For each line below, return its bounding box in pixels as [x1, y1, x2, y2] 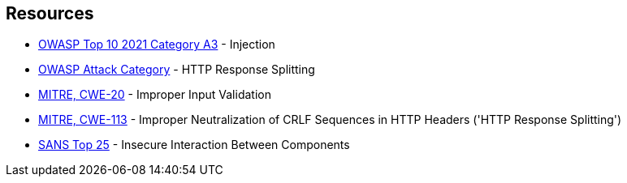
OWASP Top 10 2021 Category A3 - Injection [38, 37, 275, 52]
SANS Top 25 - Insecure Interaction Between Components [38, 138, 350, 152]
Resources [6, 3, 94, 23]
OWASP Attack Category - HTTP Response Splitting [38, 62, 315, 77]
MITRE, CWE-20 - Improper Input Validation [38, 87, 271, 102]
